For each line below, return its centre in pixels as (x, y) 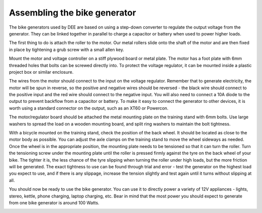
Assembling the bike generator (73, 13)
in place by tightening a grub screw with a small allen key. (66, 49)
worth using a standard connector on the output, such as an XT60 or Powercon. (89, 108)
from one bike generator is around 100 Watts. (54, 203)
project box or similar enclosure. (41, 72)
